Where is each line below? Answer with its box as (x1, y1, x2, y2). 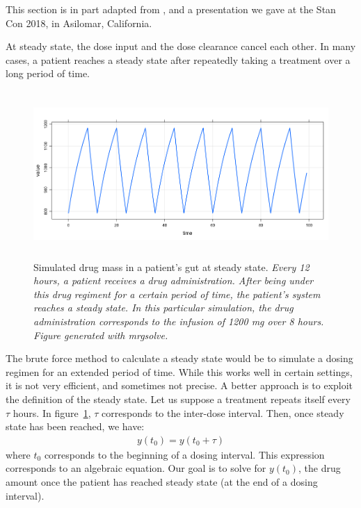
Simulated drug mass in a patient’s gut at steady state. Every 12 (33, 259, 310, 274)
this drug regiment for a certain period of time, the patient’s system (33, 286, 321, 301)
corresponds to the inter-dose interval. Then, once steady (102, 405, 344, 420)
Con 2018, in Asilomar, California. (6, 15, 152, 30)
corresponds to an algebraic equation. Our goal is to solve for (6, 461, 266, 475)
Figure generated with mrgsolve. (33, 327, 168, 342)
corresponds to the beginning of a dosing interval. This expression (44, 447, 325, 461)
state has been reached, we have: (6, 419, 145, 434)
